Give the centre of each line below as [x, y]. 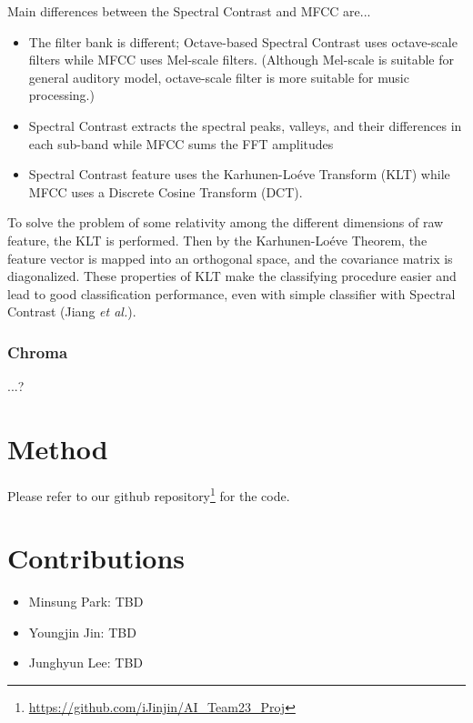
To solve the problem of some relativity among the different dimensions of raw [226, 222]
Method [58, 448]
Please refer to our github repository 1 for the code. [149, 494]
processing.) [61, 95]
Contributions [96, 558]
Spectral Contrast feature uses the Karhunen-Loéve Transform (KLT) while [239, 174]
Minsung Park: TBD [86, 602]
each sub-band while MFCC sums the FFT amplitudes [181, 143]
